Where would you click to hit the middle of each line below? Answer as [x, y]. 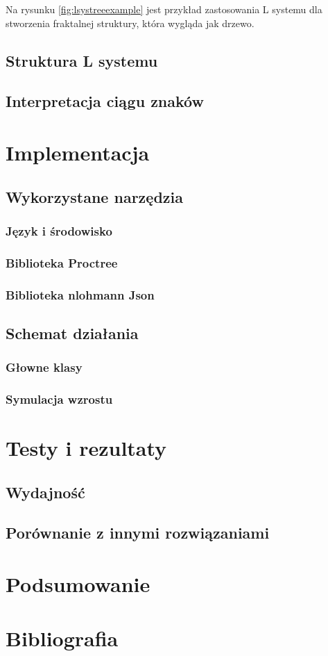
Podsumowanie [78, 584]
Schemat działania [72, 333]
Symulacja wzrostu [59, 399]
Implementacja [78, 152]
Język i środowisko [59, 230]
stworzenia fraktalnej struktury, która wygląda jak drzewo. [130, 23]
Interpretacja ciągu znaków [105, 101]
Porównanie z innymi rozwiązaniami [138, 533]
